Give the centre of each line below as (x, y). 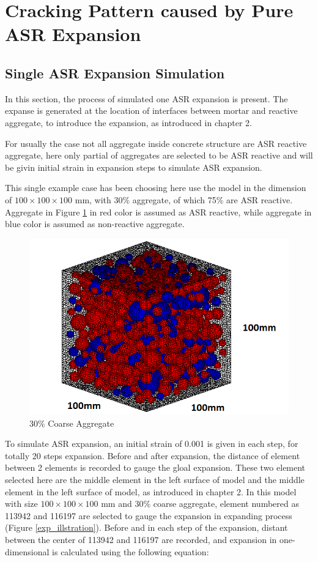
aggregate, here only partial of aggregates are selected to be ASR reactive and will (159, 155)
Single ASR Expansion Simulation (115, 73)
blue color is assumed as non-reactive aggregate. (95, 224)
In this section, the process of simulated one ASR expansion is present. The (146, 98)
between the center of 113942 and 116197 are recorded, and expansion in (141, 539)
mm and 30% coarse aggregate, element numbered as (200, 504)
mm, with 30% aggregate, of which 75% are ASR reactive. (184, 199)
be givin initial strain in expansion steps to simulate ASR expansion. (134, 167)
